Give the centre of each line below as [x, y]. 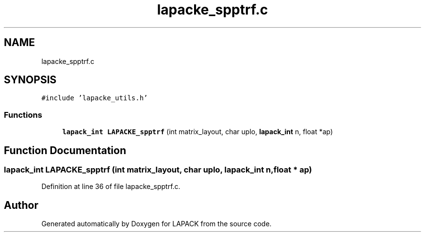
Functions [23, 115]
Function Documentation [65, 150]
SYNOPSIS [30, 80]
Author [21, 205]
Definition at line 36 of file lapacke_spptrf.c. [111, 187]
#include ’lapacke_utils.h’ [95, 98]
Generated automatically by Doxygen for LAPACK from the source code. [156, 224]
